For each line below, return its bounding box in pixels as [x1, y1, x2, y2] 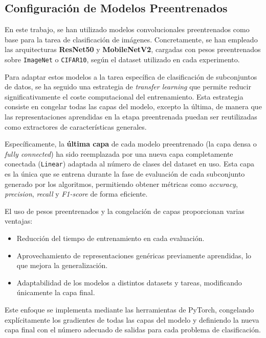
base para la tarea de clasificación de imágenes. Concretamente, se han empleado [5, 34, 258, 44]
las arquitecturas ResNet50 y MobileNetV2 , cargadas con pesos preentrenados [5, 44, 261, 55]
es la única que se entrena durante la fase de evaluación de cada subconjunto [5, 168, 245, 179]
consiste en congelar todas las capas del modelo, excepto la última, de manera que [5, 101, 262, 112]
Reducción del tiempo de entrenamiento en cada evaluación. [16, 233, 205, 244]
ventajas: [5, 215, 33, 226]
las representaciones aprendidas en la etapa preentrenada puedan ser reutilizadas [5, 111, 257, 122]
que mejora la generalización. [16, 260, 108, 271]
